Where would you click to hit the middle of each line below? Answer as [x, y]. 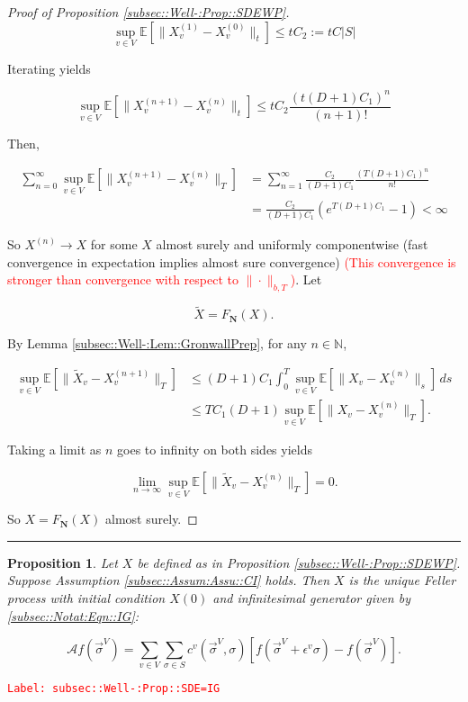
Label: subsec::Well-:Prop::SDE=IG [114, 689]
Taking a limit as [54, 450]
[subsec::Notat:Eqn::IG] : [73, 615]
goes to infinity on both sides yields [215, 450]
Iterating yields [49, 68]
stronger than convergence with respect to [123, 279]
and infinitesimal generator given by [311, 597]
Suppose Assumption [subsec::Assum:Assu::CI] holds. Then [169, 580]
